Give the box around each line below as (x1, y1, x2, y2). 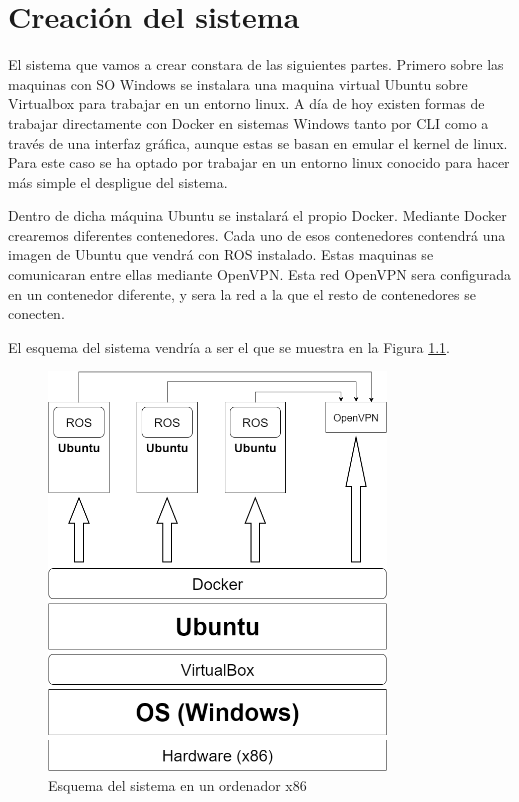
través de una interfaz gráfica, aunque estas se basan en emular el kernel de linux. (8, 132, 508, 153)
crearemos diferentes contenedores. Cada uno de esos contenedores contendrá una (8, 224, 506, 245)
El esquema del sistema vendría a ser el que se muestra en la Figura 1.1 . (8, 336, 450, 357)
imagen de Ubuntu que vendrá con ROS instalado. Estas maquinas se (8, 244, 434, 265)
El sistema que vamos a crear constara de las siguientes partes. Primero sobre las (8, 54, 504, 75)
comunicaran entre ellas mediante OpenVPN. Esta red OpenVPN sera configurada (8, 264, 512, 285)
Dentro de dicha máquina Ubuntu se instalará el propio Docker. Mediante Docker (8, 205, 507, 226)
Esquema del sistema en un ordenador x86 (48, 774, 307, 795)
